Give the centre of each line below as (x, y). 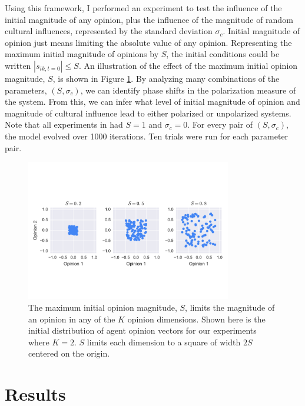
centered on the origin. (69, 353)
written (18, 65)
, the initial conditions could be (223, 54)
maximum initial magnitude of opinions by (82, 54)
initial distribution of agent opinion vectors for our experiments (142, 330)
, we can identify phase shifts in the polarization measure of (188, 90)
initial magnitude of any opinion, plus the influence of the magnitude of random (149, 19)
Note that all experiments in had (64, 124)
